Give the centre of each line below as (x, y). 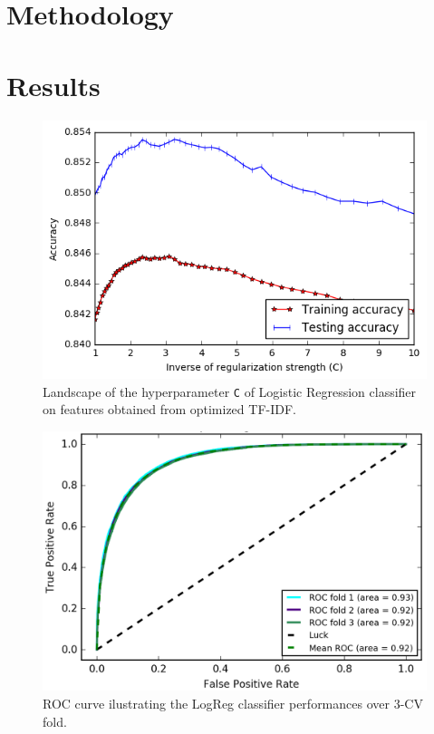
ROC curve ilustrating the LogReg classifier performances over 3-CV (233, 703)
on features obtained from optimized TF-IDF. (169, 409)
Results (53, 85)
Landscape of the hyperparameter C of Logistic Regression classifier (230, 391)
